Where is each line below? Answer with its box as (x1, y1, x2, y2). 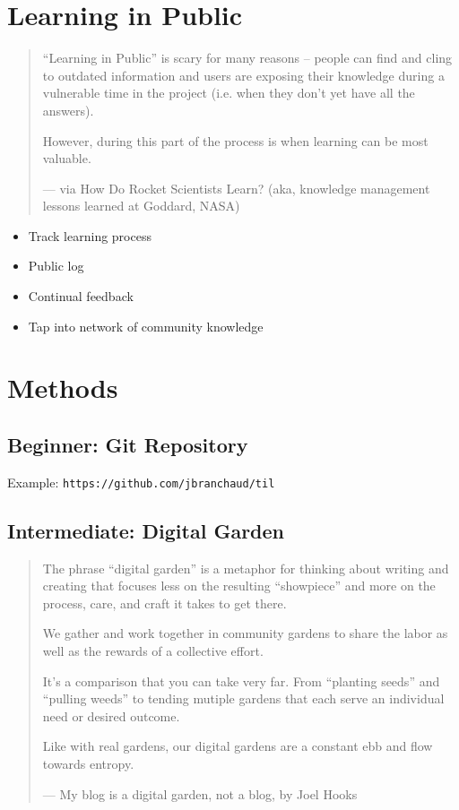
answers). (42, 100, 94, 119)
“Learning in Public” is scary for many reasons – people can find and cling (42, 48, 453, 67)
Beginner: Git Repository (7, 431, 248, 459)
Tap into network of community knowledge (28, 316, 264, 335)
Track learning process (28, 226, 152, 245)
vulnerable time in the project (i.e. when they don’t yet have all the (42, 83, 415, 102)
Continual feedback (28, 287, 134, 306)
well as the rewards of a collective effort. (42, 642, 264, 660)
